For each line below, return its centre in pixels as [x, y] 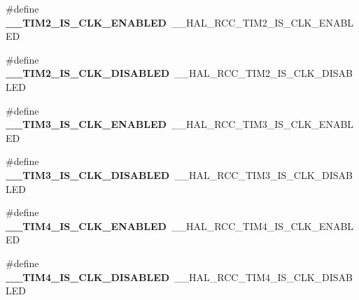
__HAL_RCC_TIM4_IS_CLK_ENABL [262, 226]
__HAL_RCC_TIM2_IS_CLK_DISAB [264, 73]
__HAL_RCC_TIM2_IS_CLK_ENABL [262, 22]
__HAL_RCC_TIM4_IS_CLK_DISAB [264, 277]
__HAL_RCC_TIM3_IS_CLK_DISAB [264, 174]
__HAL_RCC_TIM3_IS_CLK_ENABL [262, 124]
